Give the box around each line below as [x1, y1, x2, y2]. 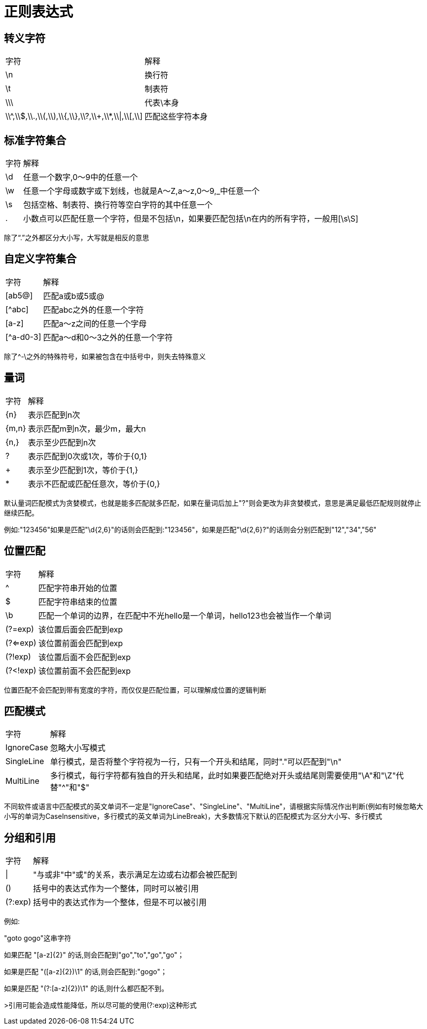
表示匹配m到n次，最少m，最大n [28, 423, 146, 434]
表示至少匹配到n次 [28, 437, 96, 447]
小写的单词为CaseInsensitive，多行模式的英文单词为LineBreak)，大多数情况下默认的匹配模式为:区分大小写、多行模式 [4, 812, 382, 821]
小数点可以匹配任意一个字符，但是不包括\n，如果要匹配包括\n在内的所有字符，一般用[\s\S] [23, 214, 358, 224]
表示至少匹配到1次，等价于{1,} [28, 465, 138, 475]
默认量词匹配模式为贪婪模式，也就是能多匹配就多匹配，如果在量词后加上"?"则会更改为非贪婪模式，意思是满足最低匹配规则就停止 [4, 498, 422, 507]
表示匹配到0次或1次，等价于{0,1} [28, 451, 147, 461]
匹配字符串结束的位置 [38, 596, 117, 607]
